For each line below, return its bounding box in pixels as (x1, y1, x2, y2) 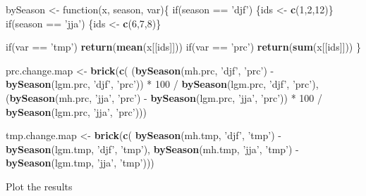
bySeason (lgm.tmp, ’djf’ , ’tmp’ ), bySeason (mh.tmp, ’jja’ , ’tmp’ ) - (6, 141, 299, 156)
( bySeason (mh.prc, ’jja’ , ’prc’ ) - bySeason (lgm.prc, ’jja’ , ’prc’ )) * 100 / (6, 90, 322, 105)
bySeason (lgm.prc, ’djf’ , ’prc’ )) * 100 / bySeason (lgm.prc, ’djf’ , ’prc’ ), (6, 77, 319, 91)
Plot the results (6, 178, 73, 193)
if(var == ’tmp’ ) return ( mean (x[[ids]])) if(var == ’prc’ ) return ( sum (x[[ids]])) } (6, 39, 361, 54)
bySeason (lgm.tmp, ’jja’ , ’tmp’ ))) (6, 155, 154, 170)
